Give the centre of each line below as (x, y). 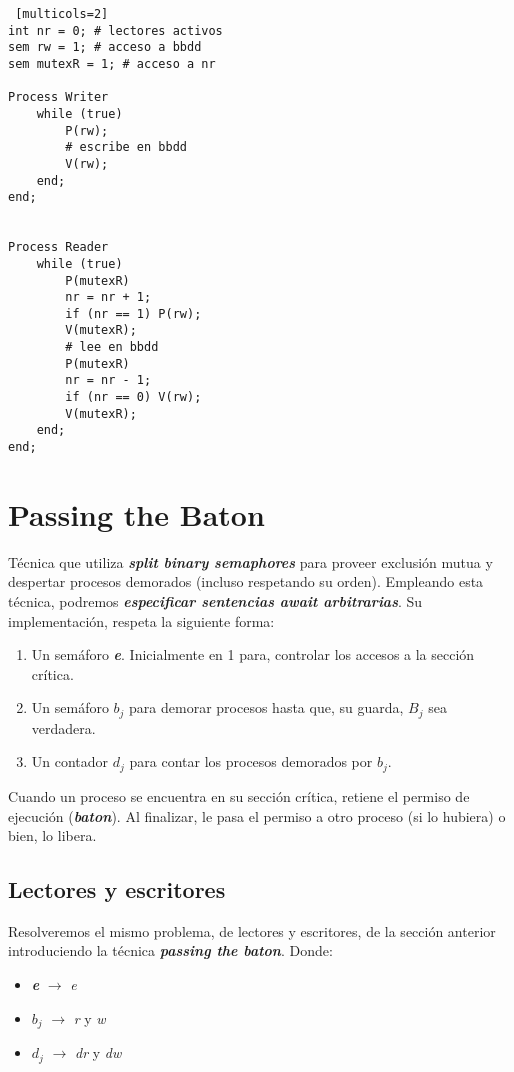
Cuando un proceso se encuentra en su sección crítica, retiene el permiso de (239, 795)
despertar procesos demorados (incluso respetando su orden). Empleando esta (246, 581)
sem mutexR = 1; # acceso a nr (112, 63)
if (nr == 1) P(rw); (133, 313)
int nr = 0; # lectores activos (115, 30)
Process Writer (58, 97)
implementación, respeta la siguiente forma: (141, 620)
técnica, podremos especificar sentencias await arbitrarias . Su (215, 601)
